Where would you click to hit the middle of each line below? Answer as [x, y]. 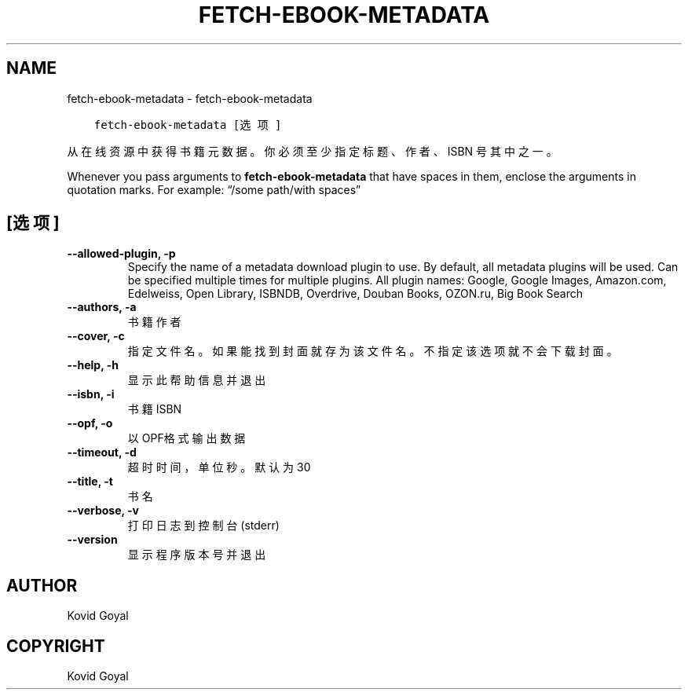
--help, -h [93, 365]
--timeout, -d [102, 452]
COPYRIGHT [56, 646]
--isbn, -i [91, 394]
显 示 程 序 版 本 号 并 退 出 [197, 555]
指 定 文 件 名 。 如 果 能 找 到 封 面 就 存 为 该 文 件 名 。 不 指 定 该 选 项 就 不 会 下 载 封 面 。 [373, 351]
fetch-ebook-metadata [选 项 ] [188, 125]
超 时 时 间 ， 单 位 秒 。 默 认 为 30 [219, 467]
